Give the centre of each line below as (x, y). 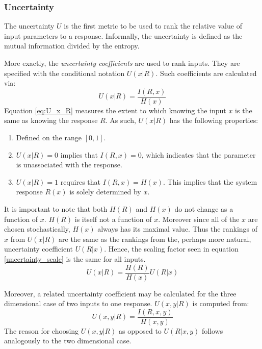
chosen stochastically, (37, 229)
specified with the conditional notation (64, 73)
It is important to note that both (56, 209)
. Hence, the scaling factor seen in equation (171, 249)
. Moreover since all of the (199, 219)
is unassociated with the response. (69, 165)
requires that (81, 181)
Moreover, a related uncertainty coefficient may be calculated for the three (120, 293)
